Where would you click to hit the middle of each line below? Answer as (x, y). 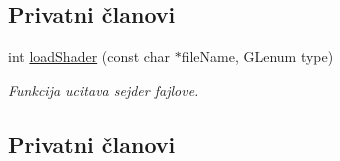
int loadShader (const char (89, 56)
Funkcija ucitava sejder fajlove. (103, 89)
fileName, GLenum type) (257, 56)
